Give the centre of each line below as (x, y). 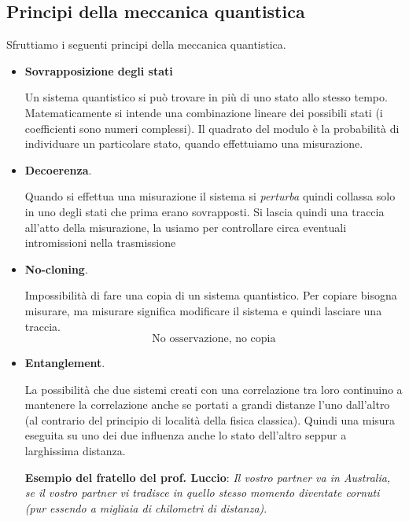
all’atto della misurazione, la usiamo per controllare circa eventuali (186, 227)
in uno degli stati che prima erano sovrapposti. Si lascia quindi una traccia (204, 211)
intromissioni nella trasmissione (100, 243)
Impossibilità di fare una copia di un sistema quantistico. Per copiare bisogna (211, 295)
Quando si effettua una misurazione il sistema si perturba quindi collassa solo (210, 196)
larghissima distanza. (75, 451)
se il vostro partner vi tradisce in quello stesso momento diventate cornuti (202, 493)
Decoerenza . (58, 169)
